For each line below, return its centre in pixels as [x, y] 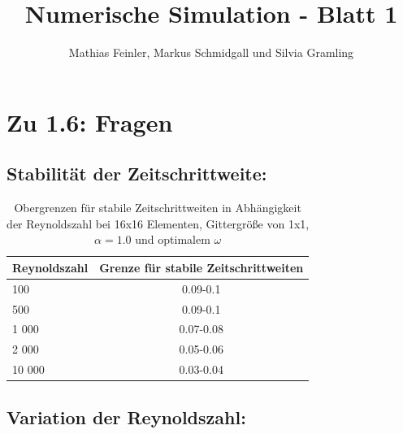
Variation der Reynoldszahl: [126, 417]
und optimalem [173, 239]
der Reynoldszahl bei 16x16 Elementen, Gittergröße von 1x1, [158, 223]
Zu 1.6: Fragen [90, 122]
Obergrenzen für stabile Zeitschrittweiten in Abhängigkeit [158, 208]
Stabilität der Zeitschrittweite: [137, 174]
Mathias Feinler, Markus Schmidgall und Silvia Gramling [211, 52]
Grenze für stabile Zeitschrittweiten [201, 267]
